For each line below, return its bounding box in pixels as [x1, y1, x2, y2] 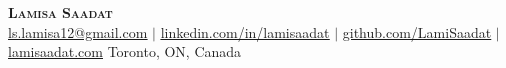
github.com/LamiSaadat [342, 21, 492, 42]
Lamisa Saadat [8, 2, 113, 22]
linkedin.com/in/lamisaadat [160, 21, 330, 42]
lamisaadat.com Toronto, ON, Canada [8, 41, 242, 62]
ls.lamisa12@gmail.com [8, 21, 148, 42]
